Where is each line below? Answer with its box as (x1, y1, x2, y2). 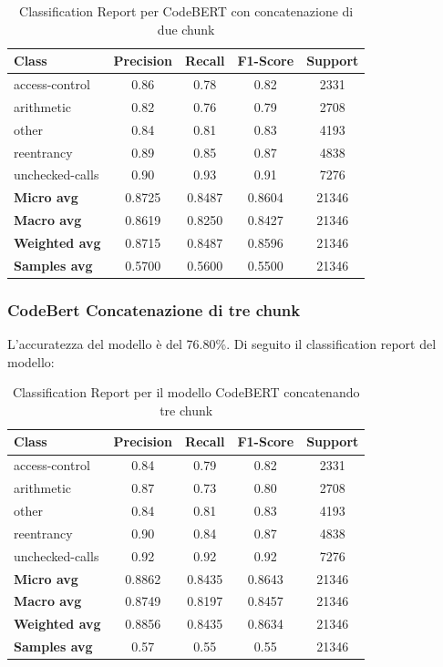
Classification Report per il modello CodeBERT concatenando (12, 383, 360, 402)
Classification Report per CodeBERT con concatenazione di (19, 2, 354, 20)
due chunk (157, 19, 215, 38)
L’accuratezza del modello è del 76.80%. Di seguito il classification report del (7, 334, 437, 354)
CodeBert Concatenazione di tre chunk (7, 298, 301, 321)
